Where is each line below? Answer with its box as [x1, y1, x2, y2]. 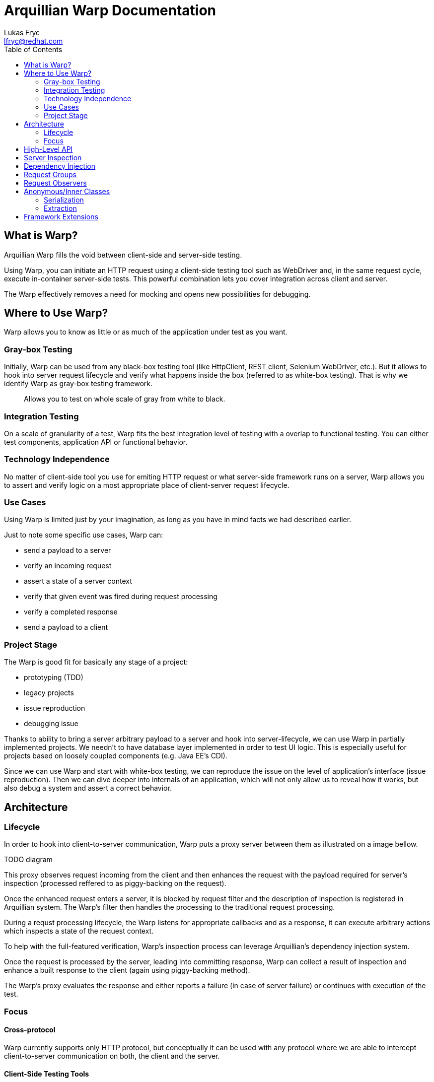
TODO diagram [4, 855, 53, 864]
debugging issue [24, 719, 78, 728]
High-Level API [24, 144, 73, 153]
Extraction [44, 203, 77, 212]
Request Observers [24, 178, 87, 187]
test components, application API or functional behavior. [4, 437, 188, 446]
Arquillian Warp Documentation [4, 2, 217, 19]
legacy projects [24, 688, 74, 697]
